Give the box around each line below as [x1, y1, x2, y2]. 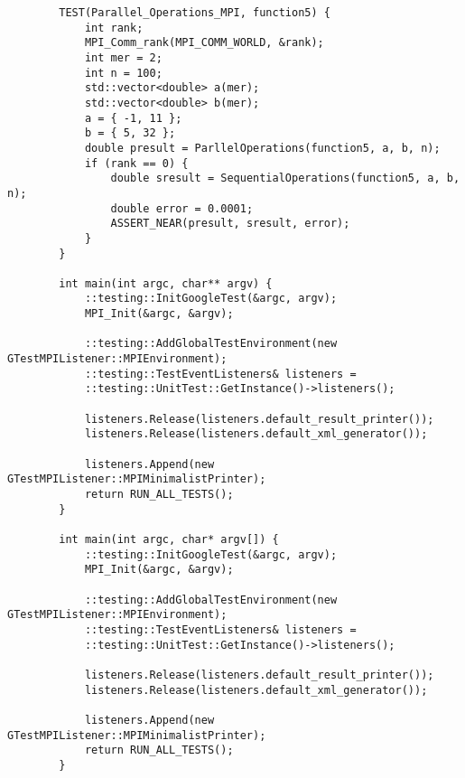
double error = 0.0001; [110, 202, 254, 215]
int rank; [84, 21, 144, 34]
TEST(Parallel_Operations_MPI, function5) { [59, 6, 330, 19]
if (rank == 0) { [84, 156, 189, 170]
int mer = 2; [84, 51, 163, 64]
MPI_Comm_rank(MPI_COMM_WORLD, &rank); [84, 36, 324, 50]
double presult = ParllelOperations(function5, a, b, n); [84, 141, 441, 155]
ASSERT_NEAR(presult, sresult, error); [110, 217, 350, 230]
